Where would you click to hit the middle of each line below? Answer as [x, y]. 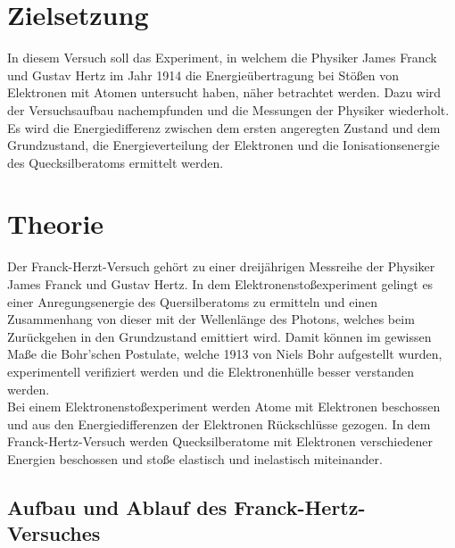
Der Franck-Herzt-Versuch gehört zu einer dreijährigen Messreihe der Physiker [221, 266]
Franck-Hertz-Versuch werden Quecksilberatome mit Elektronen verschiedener [220, 441]
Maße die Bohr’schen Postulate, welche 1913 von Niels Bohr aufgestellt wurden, [225, 354]
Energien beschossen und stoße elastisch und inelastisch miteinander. [195, 458]
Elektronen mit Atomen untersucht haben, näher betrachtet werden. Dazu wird [224, 92]
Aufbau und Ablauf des [117, 506]
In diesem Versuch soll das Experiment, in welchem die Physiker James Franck [222, 58]
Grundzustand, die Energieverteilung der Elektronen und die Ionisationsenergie [223, 145]
